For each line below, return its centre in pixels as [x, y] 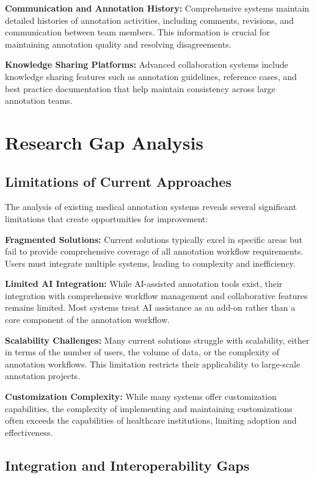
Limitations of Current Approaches [118, 181]
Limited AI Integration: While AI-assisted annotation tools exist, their [144, 284]
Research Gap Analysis [104, 142]
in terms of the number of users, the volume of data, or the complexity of [142, 352]
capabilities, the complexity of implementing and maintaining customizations [149, 408]
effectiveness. [29, 432]
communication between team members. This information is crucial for [137, 32]
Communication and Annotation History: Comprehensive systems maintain [157, 8]
